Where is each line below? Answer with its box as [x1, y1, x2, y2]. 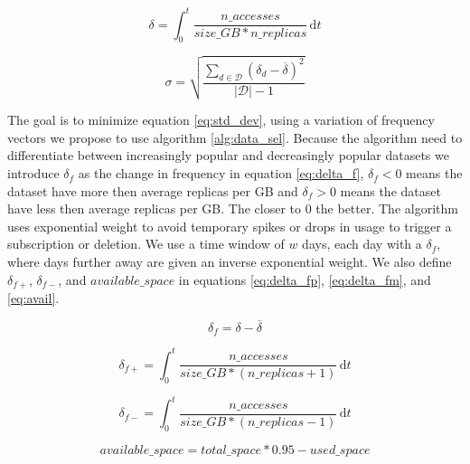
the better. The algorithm [315, 199, 458, 218]
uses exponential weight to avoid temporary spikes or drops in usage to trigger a [7, 216, 452, 235]
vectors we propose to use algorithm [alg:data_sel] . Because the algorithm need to [7, 128, 463, 147]
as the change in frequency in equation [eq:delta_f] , [78, 164, 364, 183]
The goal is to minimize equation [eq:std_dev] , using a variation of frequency [7, 110, 435, 129]
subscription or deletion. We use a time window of [7, 234, 285, 253]
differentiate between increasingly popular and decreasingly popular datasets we [7, 146, 449, 165]
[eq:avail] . [7, 289, 60, 308]
